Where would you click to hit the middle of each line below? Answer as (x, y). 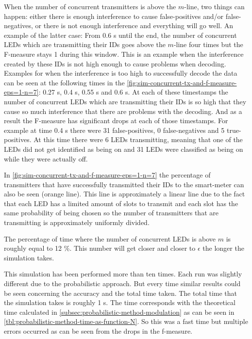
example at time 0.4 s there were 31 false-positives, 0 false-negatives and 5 (114, 130)
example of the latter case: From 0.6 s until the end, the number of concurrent (120, 35)
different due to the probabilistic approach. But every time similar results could (122, 283)
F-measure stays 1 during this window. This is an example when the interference (124, 54)
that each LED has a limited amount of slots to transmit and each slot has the (121, 203)
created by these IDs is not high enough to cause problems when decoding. (115, 63)
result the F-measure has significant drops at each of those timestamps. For (116, 121)
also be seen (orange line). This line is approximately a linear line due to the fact (125, 194)
